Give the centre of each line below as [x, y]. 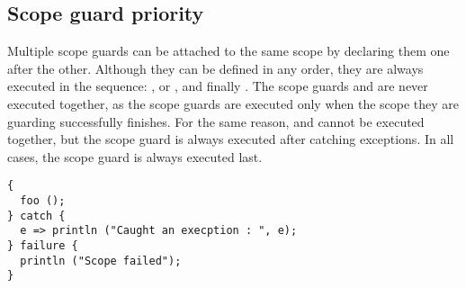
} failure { [43, 245]
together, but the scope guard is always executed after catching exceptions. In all [231, 139]
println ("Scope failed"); [101, 261]
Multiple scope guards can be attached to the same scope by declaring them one [229, 51]
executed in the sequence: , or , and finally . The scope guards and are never [218, 86]
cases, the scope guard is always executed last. [135, 156]
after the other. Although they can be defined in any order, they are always [215, 68]
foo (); [43, 201]
